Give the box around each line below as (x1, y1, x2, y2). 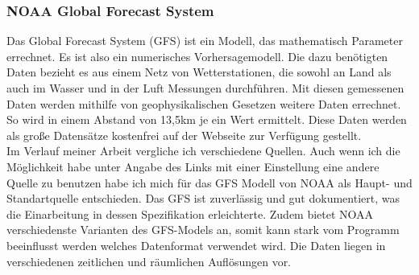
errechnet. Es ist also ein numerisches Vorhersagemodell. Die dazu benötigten (6, 47, 388, 64)
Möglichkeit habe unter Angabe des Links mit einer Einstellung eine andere (6, 158, 380, 174)
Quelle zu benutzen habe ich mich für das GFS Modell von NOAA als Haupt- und (6, 174, 413, 191)
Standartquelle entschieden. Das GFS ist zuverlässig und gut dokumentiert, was (6, 190, 400, 207)
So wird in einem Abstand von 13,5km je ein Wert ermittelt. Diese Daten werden (6, 111, 407, 128)
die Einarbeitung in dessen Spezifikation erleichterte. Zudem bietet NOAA (6, 205, 374, 222)
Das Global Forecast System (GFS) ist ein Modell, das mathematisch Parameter (6, 32, 403, 49)
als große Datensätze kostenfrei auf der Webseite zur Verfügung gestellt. (6, 126, 362, 143)
